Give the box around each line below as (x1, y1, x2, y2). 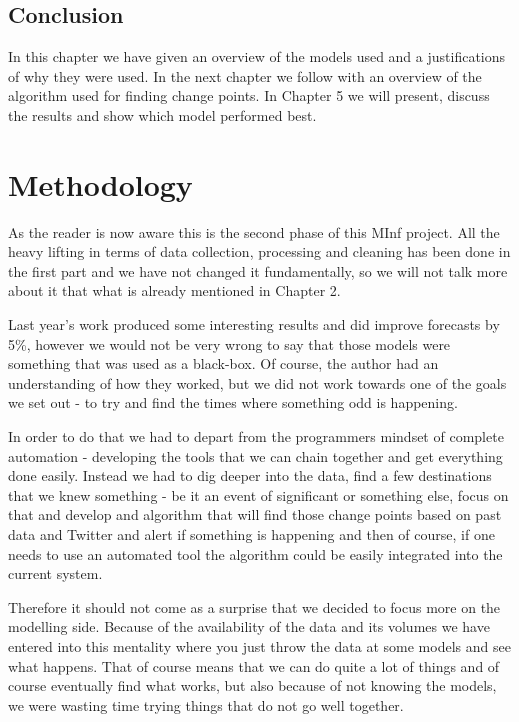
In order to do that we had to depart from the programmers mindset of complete (8, 426, 504, 447)
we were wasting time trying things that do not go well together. (8, 694, 404, 715)
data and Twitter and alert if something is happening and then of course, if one (8, 524, 495, 545)
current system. (8, 563, 103, 584)
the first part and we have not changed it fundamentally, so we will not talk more (8, 260, 508, 281)
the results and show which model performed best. (8, 104, 317, 125)
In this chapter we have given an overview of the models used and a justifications (8, 46, 506, 67)
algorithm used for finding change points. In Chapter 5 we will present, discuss (8, 85, 490, 106)
